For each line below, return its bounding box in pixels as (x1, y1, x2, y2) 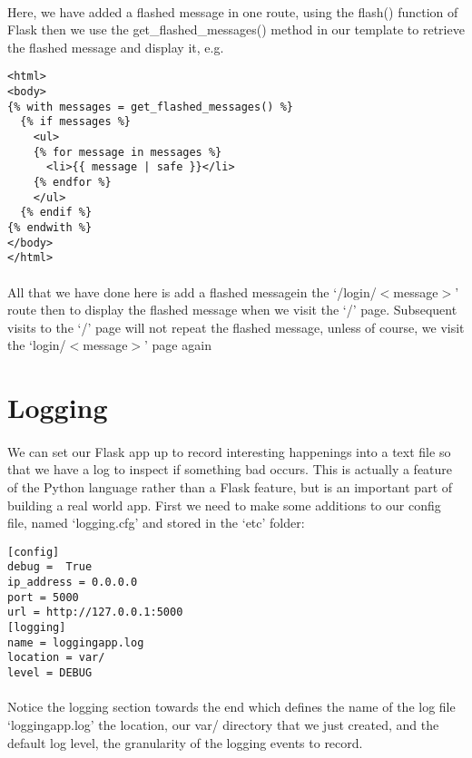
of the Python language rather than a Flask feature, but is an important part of (7, 478, 453, 497)
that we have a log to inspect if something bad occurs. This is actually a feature (7, 460, 453, 479)
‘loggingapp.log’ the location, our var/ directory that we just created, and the (7, 714, 439, 734)
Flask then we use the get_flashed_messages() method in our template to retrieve (7, 20, 465, 39)
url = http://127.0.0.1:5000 (7, 606, 183, 619)
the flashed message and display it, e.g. (7, 37, 224, 56)
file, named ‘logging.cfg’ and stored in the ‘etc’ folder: (7, 513, 305, 532)
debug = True (7, 560, 93, 574)
